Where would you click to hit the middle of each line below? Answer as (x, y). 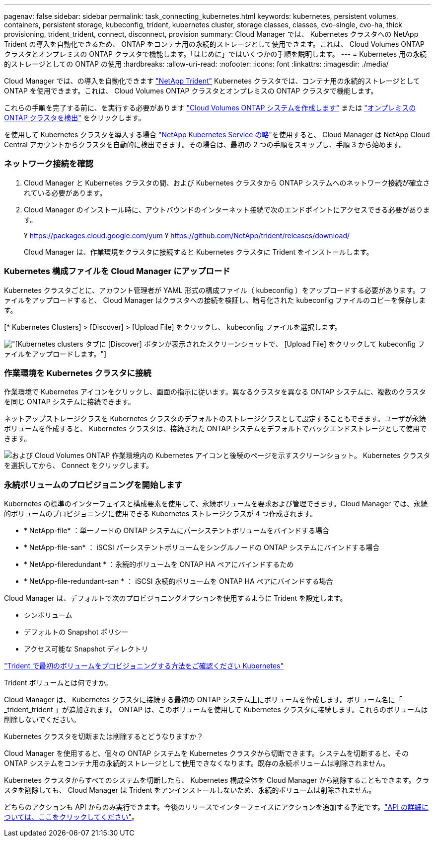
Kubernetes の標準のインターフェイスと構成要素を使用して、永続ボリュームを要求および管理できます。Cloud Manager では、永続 (216, 504)
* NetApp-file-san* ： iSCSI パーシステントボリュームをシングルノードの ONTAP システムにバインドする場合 (202, 547)
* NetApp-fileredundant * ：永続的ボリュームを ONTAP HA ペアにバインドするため (159, 564)
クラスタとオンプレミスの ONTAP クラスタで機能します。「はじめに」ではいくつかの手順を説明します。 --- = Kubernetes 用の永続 (215, 54)
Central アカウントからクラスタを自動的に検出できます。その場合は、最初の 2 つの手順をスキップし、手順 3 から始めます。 (205, 144)
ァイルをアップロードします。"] (55, 354)
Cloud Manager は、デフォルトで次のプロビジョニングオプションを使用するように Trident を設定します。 (176, 598)
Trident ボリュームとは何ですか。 (58, 683)
